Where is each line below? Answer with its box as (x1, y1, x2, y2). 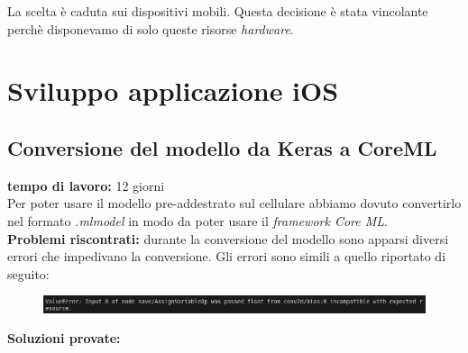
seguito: (7, 264, 50, 283)
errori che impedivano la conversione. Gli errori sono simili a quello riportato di (7, 247, 446, 266)
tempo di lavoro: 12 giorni (7, 176, 165, 195)
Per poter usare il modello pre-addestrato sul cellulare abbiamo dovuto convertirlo (7, 194, 462, 213)
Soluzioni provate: (7, 329, 121, 348)
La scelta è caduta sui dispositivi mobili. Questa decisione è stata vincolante (7, 2, 428, 20)
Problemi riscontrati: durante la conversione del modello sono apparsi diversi (7, 229, 449, 248)
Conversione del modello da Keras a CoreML (7, 133, 437, 161)
